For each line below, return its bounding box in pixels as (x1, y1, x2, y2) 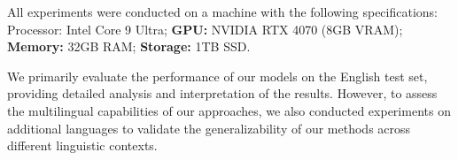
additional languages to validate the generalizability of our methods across (7, 118, 411, 137)
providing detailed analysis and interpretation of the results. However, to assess (7, 84, 438, 103)
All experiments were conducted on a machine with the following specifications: (7, 3, 439, 20)
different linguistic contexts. (7, 136, 158, 155)
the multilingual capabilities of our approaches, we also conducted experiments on (7, 101, 451, 119)
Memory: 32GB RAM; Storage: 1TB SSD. (7, 37, 251, 56)
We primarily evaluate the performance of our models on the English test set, (7, 66, 428, 85)
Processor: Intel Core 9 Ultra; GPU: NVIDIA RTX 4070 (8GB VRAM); (7, 19, 403, 38)
